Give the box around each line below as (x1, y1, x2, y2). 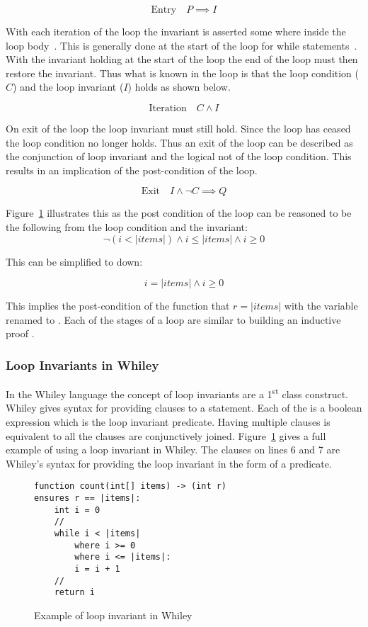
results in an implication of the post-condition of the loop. (6, 162, 258, 177)
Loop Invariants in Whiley (6, 356, 159, 373)
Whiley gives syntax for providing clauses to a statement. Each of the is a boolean (6, 400, 362, 415)
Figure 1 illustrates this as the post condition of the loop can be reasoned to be (6, 205, 352, 220)
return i (54, 587, 95, 598)
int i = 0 (54, 504, 100, 515)
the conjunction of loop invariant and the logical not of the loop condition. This (6, 149, 352, 164)
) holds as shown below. (127, 79, 231, 94)
